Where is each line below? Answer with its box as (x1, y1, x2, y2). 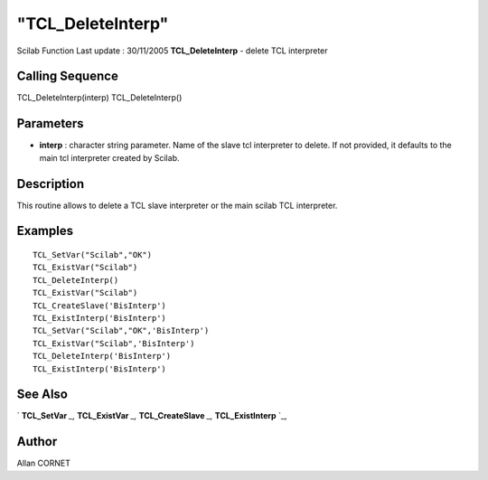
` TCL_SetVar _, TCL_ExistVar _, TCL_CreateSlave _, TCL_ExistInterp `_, (16, 410, 287, 421)
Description (16, 176, 85, 192)
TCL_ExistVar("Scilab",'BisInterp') (33, 338, 195, 348)
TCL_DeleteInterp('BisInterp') (33, 351, 172, 362)
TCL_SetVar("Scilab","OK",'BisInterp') (33, 325, 210, 336)
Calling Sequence (16, 69, 119, 84)
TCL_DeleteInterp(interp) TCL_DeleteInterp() (16, 92, 183, 103)
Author (16, 434, 58, 449)
